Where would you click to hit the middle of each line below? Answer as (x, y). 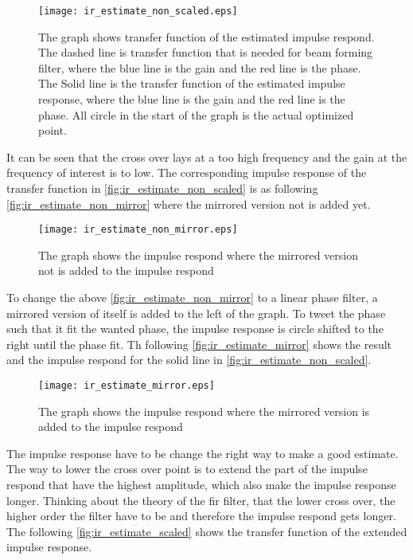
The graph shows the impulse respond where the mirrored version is (204, 411)
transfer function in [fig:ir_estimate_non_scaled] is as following (162, 188)
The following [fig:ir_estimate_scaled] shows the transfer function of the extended (207, 531)
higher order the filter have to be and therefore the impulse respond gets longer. (201, 516)
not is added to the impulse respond (126, 270)
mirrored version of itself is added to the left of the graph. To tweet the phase (196, 313)
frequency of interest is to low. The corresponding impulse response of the (187, 172)
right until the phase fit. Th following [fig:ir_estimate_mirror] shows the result (199, 344)
